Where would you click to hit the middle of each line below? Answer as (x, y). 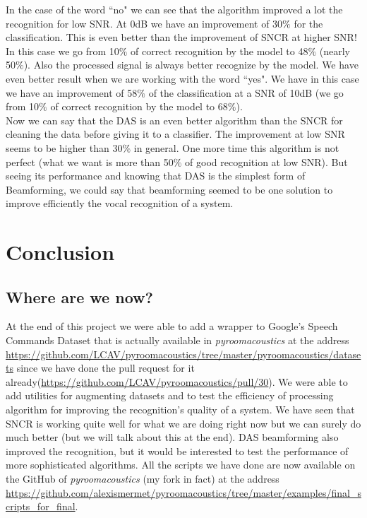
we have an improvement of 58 (72, 92)
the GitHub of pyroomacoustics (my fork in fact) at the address (143, 479)
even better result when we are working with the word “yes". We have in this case (182, 78)
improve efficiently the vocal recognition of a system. (120, 203)
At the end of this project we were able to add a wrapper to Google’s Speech (172, 326)
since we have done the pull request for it (106, 368)
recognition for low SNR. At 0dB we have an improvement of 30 (144, 23)
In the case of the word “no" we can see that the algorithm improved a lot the (174, 9)
